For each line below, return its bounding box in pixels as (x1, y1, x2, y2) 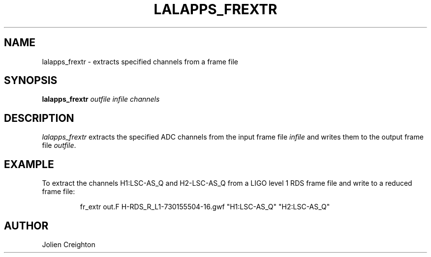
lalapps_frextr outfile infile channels (42, 95, 160, 104)
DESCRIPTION (4, 112, 74, 124)
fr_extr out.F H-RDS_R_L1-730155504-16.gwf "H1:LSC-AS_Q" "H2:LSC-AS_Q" (80, 202, 330, 211)
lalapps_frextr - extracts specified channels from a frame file (42, 57, 238, 66)
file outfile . (42, 141, 76, 150)
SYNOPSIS (4, 74, 58, 87)
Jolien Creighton (42, 240, 95, 249)
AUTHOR (4, 219, 49, 232)
